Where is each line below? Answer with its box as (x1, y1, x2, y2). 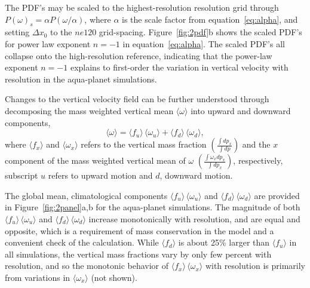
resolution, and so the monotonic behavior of (5, 259, 169, 272)
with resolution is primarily (205, 259, 306, 272)
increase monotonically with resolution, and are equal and (88, 212, 300, 225)
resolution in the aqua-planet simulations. (5, 72, 157, 85)
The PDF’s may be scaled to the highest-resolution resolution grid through (5, 1, 279, 13)
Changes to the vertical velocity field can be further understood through (5, 93, 269, 105)
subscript (5, 169, 38, 182)
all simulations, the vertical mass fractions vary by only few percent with (5, 247, 272, 260)
